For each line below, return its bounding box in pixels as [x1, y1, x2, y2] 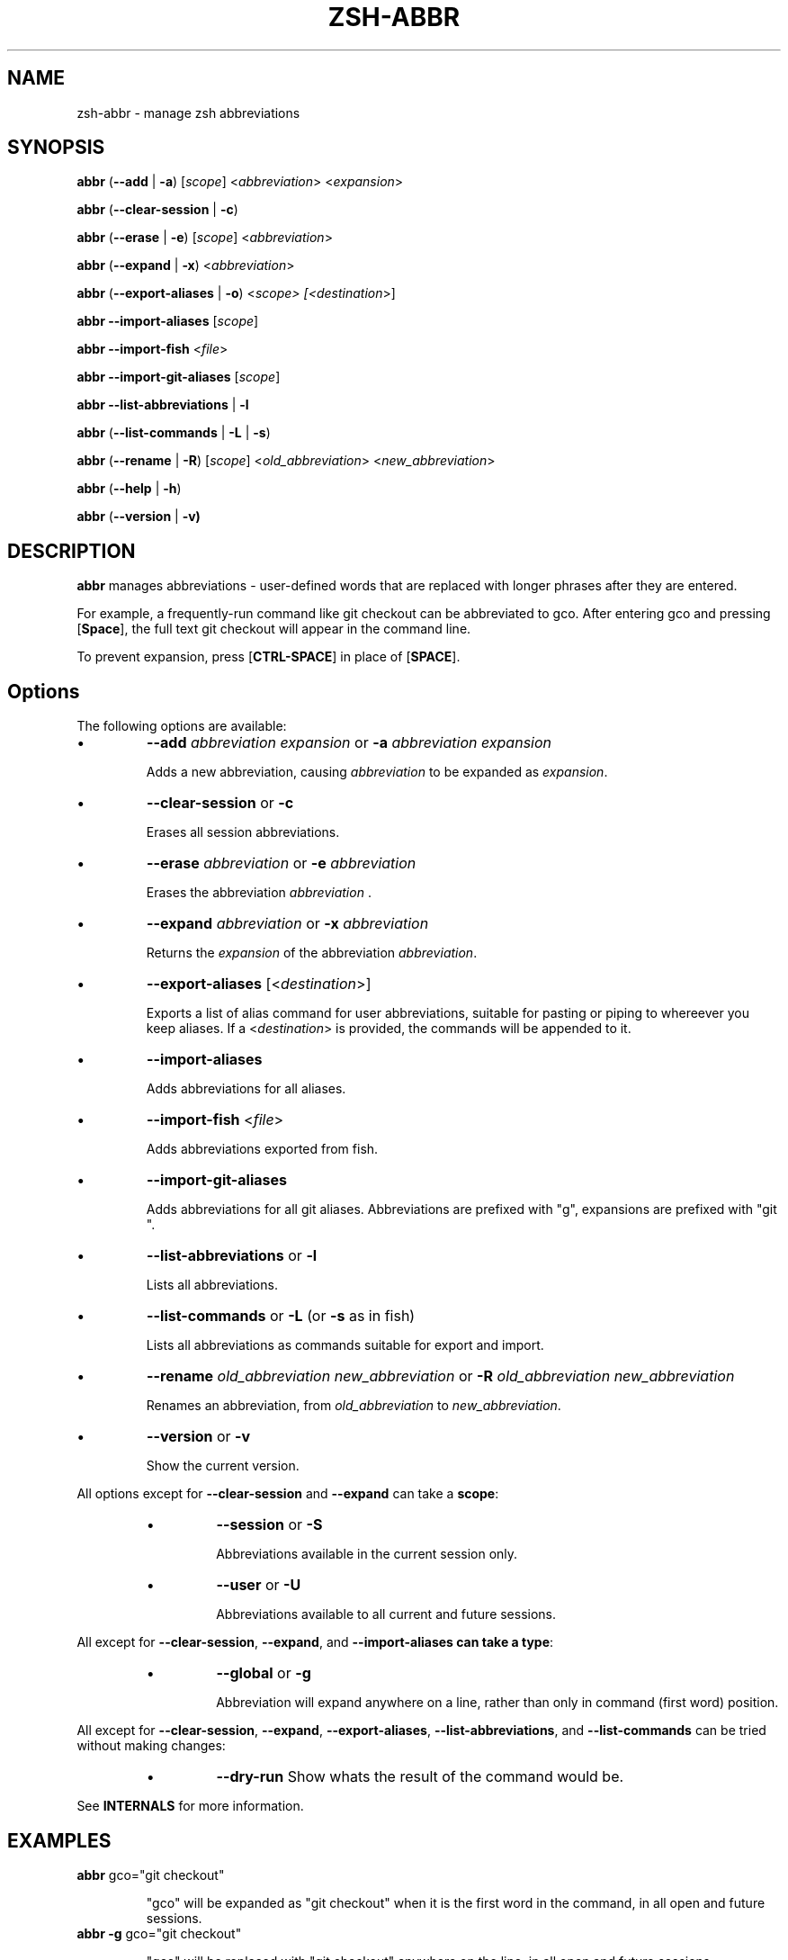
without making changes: [76, 1738, 226, 1754]
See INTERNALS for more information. [76, 1798, 304, 1814]
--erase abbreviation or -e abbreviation [147, 854, 416, 873]
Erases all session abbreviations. [146, 824, 340, 841]
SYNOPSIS [7, 136, 105, 159]
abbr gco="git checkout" [76, 1866, 225, 1883]
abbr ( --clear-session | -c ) [76, 202, 238, 218]
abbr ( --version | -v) [76, 508, 201, 525]
